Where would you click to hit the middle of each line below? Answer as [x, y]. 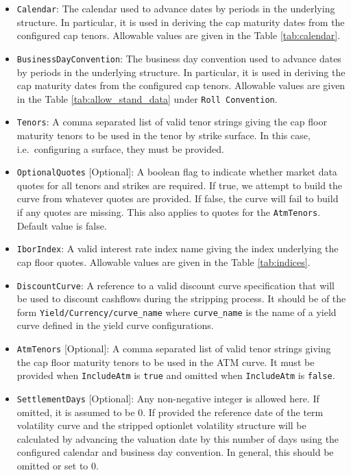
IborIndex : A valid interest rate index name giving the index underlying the [178, 248]
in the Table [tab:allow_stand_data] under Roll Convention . [147, 98]
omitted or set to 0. [58, 465]
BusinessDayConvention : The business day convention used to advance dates [179, 58]
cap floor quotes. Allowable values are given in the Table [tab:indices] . [164, 261]
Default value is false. [62, 225]
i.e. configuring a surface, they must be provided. [120, 148]
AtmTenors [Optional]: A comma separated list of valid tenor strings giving [174, 349]
